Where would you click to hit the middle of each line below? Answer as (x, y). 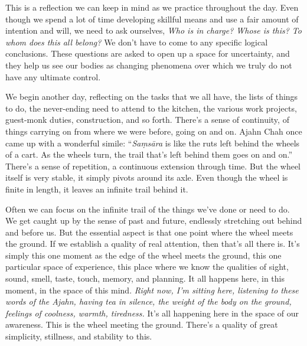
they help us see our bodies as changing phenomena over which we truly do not (149, 65)
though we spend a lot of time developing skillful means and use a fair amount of (152, 19)
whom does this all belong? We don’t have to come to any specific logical (137, 42)
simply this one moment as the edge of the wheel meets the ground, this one (143, 255)
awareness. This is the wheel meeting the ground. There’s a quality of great (142, 324)
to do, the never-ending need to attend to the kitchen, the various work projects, (151, 108)
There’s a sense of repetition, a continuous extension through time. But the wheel (153, 166)
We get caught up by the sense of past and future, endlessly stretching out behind (154, 221)
